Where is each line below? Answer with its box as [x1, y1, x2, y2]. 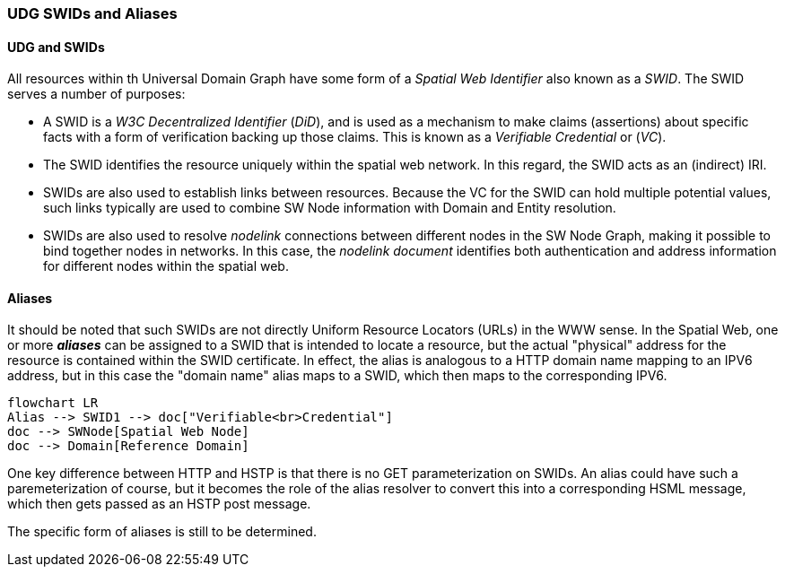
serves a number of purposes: [7, 86, 186, 102]
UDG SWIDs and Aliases [7, 4, 178, 22]
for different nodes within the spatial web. [43, 258, 289, 274]
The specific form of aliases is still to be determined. [7, 524, 317, 540]
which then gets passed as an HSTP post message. [7, 496, 311, 512]
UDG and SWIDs [7, 39, 105, 55]
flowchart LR [7, 396, 99, 411]
